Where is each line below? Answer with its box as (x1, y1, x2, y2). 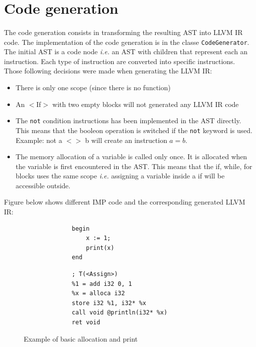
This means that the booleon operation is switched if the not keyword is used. (15, 125, 253, 135)
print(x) (85, 244, 115, 251)
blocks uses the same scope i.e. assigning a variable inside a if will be (15, 171, 225, 181)
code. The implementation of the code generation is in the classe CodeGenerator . (4, 36, 250, 47)
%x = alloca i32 (72, 290, 125, 297)
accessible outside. (15, 180, 71, 190)
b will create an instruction (85, 135, 168, 145)
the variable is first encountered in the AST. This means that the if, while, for (15, 161, 253, 171)
